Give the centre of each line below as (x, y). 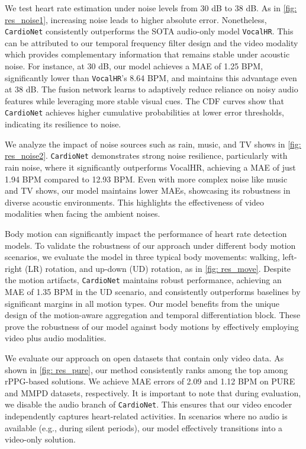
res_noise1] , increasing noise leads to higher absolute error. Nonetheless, (136, 19)
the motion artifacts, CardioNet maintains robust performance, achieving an (143, 280)
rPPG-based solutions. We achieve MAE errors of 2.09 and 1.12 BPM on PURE (150, 381)
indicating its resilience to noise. (63, 124)
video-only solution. (40, 439)
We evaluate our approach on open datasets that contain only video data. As (144, 357)
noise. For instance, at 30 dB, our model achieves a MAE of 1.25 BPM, (134, 66)
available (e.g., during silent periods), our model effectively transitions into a (144, 427)
